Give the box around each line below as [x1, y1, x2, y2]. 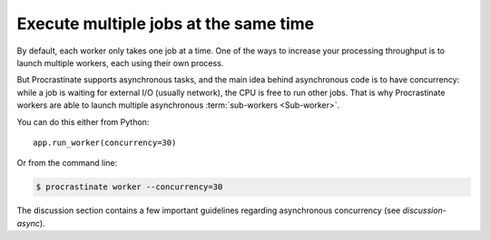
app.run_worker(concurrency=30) [33, 137, 177, 148]
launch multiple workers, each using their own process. [16, 57, 224, 68]
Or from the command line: [16, 158, 118, 168]
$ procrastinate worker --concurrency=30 [35, 182, 223, 192]
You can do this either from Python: [16, 116, 150, 127]
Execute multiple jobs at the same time [16, 14, 315, 34]
